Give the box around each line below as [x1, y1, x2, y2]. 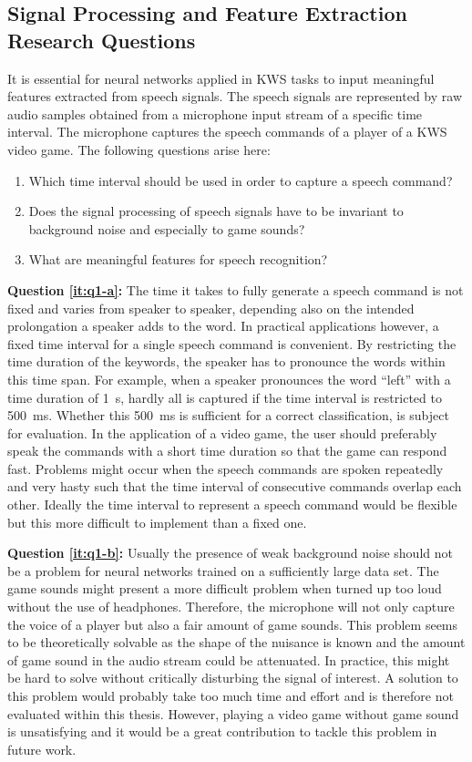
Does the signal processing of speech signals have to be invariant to [28, 201, 404, 221]
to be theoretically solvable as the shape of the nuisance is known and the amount [7, 633, 466, 652]
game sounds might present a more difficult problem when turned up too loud [7, 579, 442, 598]
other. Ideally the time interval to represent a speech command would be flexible [7, 495, 457, 514]
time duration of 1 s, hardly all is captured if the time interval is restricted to [7, 387, 442, 407]
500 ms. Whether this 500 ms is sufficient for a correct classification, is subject [7, 406, 449, 425]
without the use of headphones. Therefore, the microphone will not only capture [7, 597, 455, 616]
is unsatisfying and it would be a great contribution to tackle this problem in [7, 722, 437, 741]
